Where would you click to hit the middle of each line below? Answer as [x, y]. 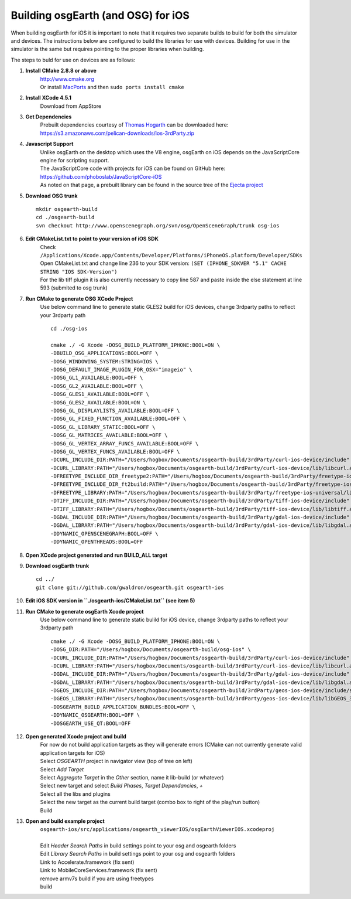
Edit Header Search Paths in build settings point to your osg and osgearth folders [138, 846]
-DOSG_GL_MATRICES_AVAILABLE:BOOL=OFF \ [109, 435]
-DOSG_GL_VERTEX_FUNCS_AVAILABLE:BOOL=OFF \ [116, 452]
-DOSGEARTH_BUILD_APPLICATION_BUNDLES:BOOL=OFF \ [123, 707]
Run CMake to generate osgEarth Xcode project [85, 611]
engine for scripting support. [75, 161]
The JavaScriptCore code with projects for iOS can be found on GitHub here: [133, 168]
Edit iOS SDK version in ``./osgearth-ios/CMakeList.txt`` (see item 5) [110, 601]
